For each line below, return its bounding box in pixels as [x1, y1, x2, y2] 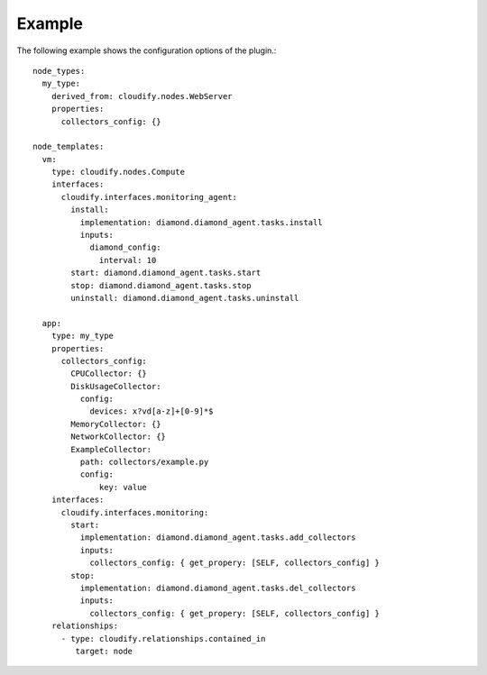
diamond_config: [89, 242, 161, 252]
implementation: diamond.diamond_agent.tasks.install [79, 217, 324, 227]
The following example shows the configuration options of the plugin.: [16, 45, 277, 56]
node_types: [32, 66, 86, 76]
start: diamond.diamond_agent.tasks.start [70, 268, 262, 278]
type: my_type [51, 331, 115, 342]
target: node [75, 645, 133, 656]
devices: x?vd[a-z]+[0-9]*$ [89, 406, 214, 416]
